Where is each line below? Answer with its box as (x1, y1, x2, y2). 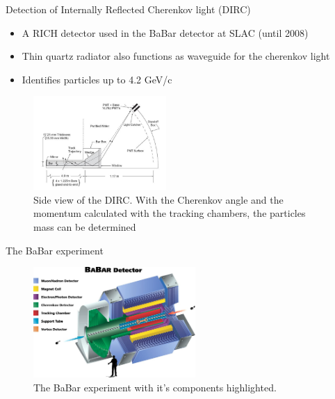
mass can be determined (33, 219, 136, 234)
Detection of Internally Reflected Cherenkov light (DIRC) (6, 2, 251, 16)
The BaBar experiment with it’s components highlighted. (33, 380, 277, 394)
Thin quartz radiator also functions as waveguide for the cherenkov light (22, 49, 330, 63)
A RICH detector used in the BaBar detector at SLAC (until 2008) (22, 25, 309, 40)
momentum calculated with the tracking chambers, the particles (33, 206, 306, 220)
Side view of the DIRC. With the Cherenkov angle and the (33, 192, 284, 206)
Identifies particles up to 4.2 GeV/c (22, 72, 172, 86)
